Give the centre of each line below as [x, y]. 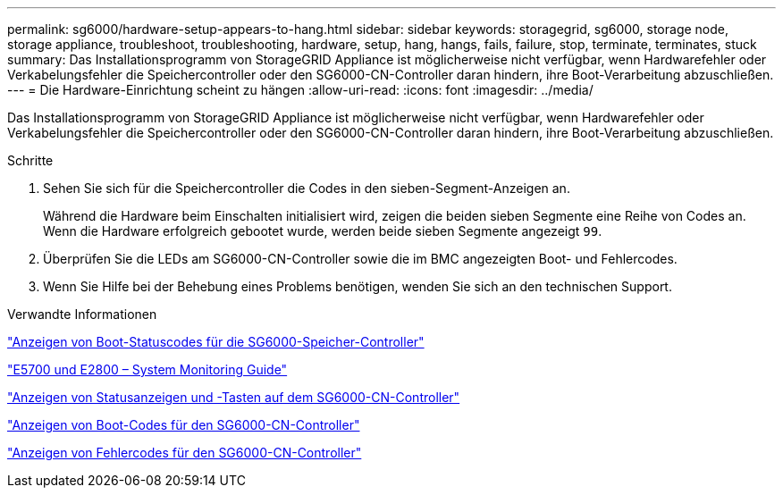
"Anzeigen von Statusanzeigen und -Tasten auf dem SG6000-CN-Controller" [234, 397]
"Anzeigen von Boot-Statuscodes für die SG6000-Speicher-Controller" [216, 342]
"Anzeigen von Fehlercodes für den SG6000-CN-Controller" [185, 453]
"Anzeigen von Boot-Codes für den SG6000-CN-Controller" [184, 425]
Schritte [30, 160]
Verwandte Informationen [82, 314]
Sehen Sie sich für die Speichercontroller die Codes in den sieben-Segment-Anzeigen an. [307, 188]
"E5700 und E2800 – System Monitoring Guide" [147, 369]
